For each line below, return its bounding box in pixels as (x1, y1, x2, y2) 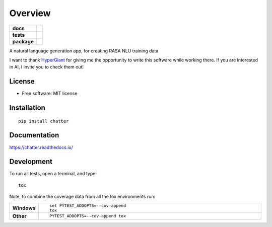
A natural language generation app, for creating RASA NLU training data (9, 48, 159, 54)
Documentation (9, 131, 59, 139)
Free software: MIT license (22, 91, 78, 97)
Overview (9, 8, 51, 19)
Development (9, 158, 53, 166)
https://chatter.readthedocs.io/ (9, 144, 73, 150)
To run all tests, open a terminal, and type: (9, 171, 97, 177)
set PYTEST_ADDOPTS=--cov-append (49, 203, 126, 208)
